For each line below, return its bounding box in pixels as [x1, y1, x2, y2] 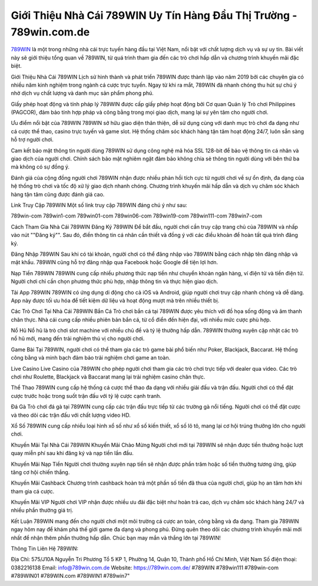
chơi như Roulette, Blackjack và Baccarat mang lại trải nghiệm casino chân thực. [11, 373, 206, 380]
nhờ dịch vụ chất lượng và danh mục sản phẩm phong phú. [11, 90, 154, 97]
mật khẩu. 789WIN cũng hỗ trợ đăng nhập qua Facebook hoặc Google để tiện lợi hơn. [11, 259, 218, 266]
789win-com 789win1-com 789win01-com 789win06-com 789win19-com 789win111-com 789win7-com [11, 212, 263, 219]
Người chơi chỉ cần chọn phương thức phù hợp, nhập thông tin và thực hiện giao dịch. [11, 278, 218, 285]
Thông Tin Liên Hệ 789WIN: [11, 545, 79, 552]
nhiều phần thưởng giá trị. [11, 507, 74, 514]
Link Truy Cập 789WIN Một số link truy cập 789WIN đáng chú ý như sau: [11, 201, 188, 209]
